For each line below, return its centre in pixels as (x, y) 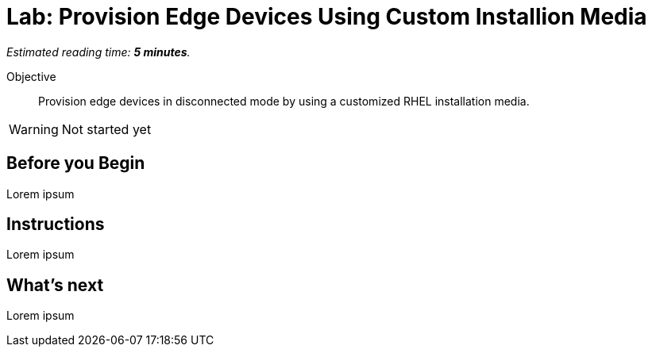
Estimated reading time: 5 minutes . (98, 52)
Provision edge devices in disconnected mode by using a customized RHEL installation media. (284, 101)
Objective (31, 76)
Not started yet (106, 129)
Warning (34, 129)
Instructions (56, 224)
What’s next (55, 285)
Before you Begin (76, 163)
